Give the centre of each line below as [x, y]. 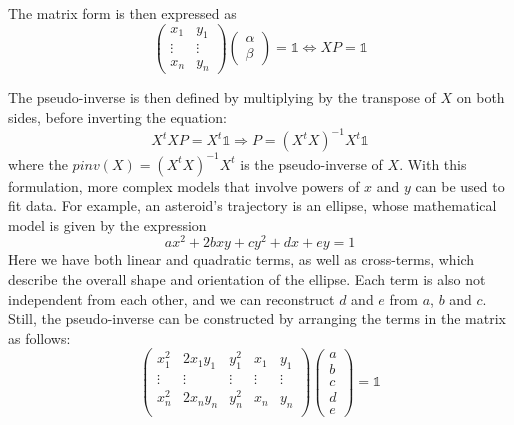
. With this [433, 163]
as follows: [39, 337]
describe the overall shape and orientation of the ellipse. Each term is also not [247, 278]
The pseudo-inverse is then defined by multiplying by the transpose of [222, 97]
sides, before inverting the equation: [117, 116]
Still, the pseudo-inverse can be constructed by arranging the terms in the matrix [257, 318]
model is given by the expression [107, 224]
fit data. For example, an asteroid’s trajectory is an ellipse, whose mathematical [252, 205]
